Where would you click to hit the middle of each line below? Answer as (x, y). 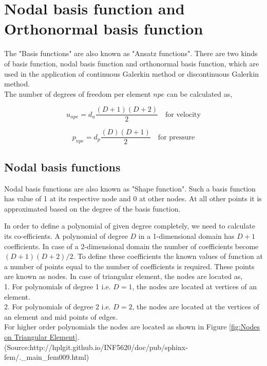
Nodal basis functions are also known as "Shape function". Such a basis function (130, 188)
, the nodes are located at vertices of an (195, 286)
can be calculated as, (199, 93)
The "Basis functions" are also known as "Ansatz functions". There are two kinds (131, 53)
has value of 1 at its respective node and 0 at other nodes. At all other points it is (133, 198)
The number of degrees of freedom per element (78, 93)
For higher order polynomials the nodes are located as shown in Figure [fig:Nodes (132, 327)
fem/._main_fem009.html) (47, 357)
